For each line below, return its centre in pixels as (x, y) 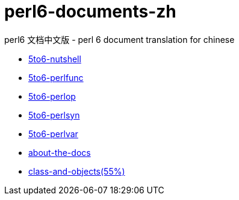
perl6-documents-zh (90, 11)
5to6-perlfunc (56, 77)
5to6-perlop (52, 96)
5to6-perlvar (53, 134)
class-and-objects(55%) (77, 171)
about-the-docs (60, 152)
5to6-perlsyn (54, 115)
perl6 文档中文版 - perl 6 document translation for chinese (119, 39)
